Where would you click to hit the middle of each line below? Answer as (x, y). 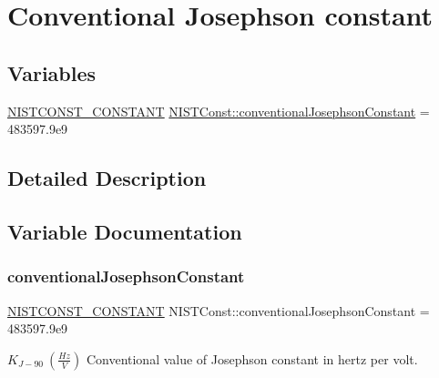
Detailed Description (107, 178)
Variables (52, 72)
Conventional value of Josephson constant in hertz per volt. (252, 358)
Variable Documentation (125, 231)
